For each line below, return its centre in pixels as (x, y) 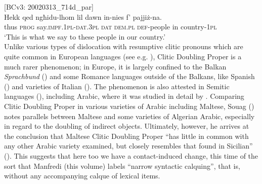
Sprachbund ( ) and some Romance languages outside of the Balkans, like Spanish (129, 76)
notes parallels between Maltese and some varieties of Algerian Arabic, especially (129, 116)
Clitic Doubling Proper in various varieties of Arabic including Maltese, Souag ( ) (129, 106)
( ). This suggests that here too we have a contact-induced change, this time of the (131, 155)
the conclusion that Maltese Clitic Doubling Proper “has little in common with (126, 136)
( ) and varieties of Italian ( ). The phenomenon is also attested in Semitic (117, 86)
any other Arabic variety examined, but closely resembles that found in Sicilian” (128, 146)
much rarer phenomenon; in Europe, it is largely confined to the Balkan (115, 66)
